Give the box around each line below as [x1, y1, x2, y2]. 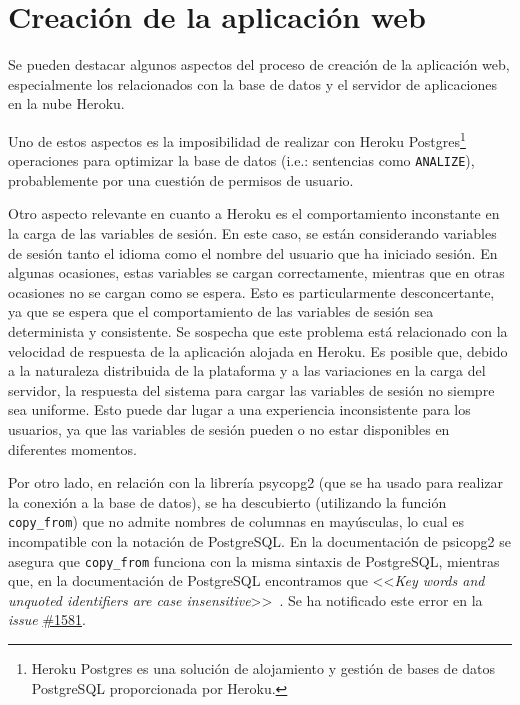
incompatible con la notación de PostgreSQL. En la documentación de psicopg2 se [8, 530, 511, 551]
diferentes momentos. [8, 438, 137, 459]
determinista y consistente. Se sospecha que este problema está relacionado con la [8, 320, 508, 341]
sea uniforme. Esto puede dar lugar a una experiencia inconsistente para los [8, 399, 471, 420]
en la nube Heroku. [8, 93, 125, 114]
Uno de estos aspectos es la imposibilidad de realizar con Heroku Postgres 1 [8, 127, 466, 151]
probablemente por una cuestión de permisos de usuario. [8, 169, 354, 190]
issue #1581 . [8, 609, 86, 630]
